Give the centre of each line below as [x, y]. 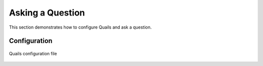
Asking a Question [47, 13]
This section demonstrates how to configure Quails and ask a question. [80, 27]
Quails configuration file [33, 53]
